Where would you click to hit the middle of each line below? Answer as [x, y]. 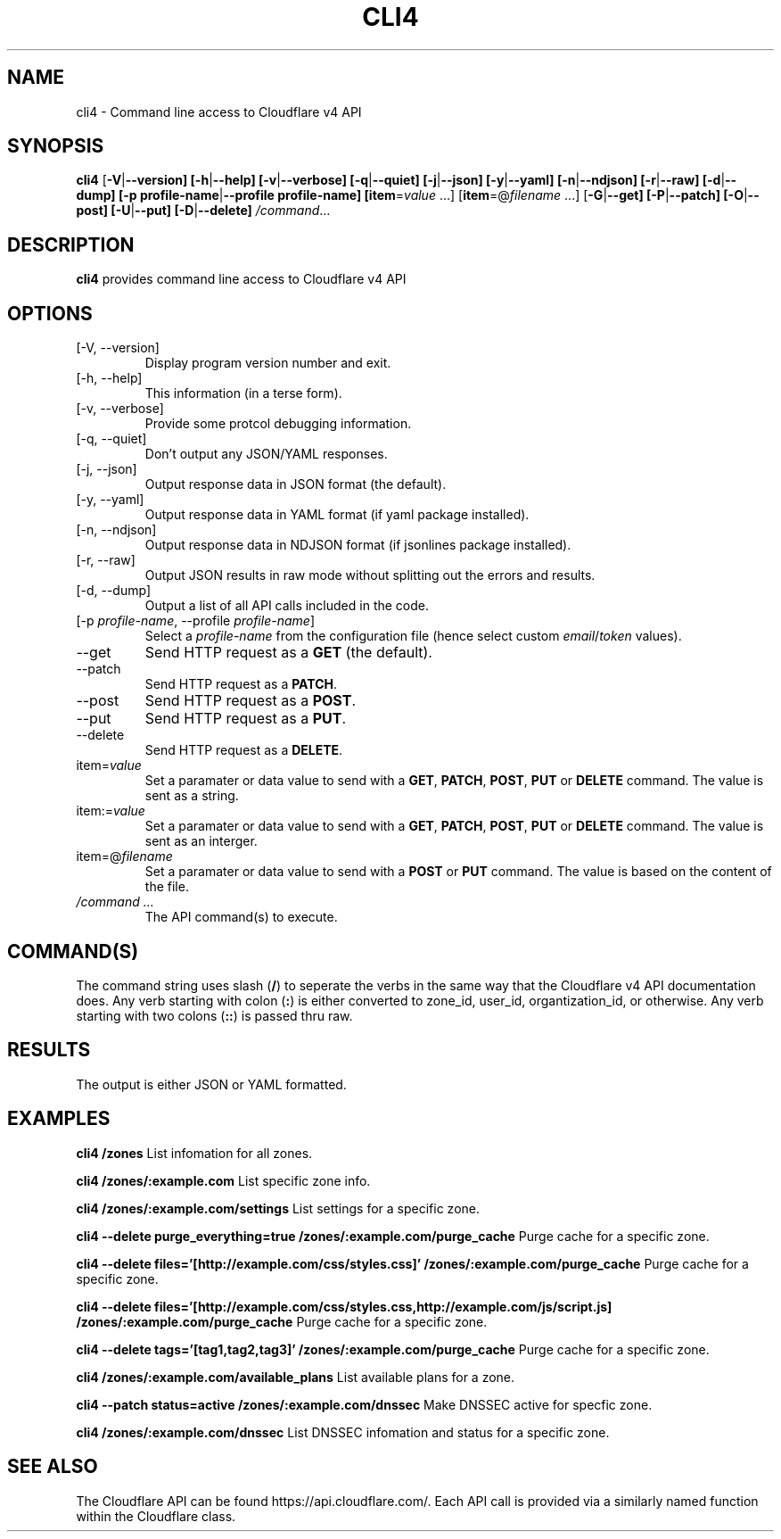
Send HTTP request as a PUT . [246, 719]
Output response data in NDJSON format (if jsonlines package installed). [358, 545]
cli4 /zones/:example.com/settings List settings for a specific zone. [278, 1208]
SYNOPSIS [56, 146]
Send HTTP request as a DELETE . [244, 750]
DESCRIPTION [71, 244]
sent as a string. [192, 796]
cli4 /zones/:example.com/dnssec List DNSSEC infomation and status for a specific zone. [343, 1432]
